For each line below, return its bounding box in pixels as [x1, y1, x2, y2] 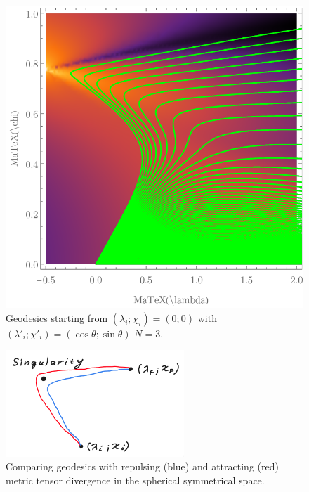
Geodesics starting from [6, 310, 108, 325]
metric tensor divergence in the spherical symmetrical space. [6, 472, 265, 487]
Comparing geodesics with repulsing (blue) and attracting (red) [6, 459, 279, 474]
